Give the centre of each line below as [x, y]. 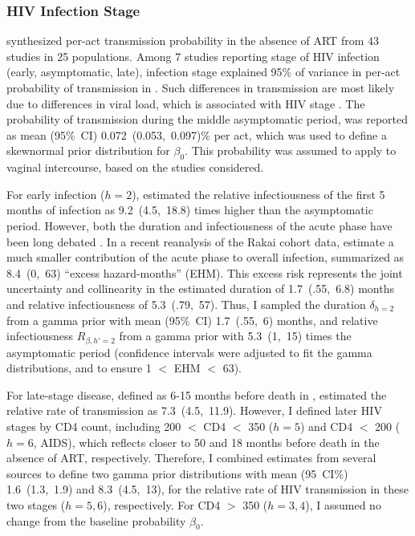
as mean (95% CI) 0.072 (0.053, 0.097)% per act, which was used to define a [197, 134]
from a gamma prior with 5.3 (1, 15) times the [235, 336]
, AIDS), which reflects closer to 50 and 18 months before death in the [206, 442]
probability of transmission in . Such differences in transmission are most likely [201, 87]
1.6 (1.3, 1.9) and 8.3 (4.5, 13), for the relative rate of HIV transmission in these [207, 489]
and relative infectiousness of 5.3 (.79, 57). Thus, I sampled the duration [186, 304]
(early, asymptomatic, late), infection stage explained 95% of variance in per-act [203, 72]
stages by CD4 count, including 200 [94, 426]
